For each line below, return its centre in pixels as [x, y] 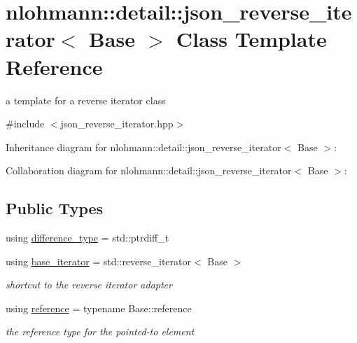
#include [25, 124]
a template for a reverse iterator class [86, 100]
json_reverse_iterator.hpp [117, 124]
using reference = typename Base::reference [99, 308]
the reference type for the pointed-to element [100, 331]
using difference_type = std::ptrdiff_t [87, 238]
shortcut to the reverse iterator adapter [89, 285]
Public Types [55, 208]
